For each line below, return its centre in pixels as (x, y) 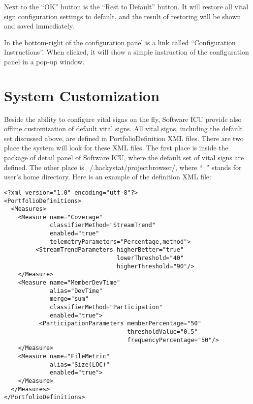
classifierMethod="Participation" (106, 307)
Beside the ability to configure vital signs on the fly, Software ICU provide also (123, 119)
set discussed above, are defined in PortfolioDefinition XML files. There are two (124, 138)
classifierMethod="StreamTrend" (103, 225)
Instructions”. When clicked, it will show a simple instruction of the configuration (126, 52)
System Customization (82, 95)
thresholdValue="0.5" (162, 332)
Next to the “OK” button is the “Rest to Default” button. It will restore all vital (126, 6)
